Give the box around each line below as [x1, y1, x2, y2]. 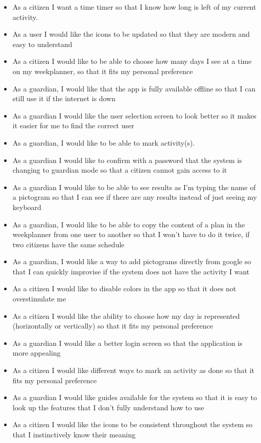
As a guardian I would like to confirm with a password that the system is [12, 154, 242, 165]
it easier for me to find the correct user [12, 120, 134, 131]
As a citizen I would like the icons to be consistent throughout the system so [12, 419, 253, 430]
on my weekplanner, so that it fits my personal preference [12, 65, 193, 76]
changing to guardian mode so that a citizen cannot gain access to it [12, 165, 227, 175]
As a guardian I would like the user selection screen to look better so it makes [12, 110, 257, 121]
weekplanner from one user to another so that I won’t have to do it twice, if [12, 229, 250, 240]
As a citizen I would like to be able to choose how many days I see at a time [12, 56, 252, 66]
